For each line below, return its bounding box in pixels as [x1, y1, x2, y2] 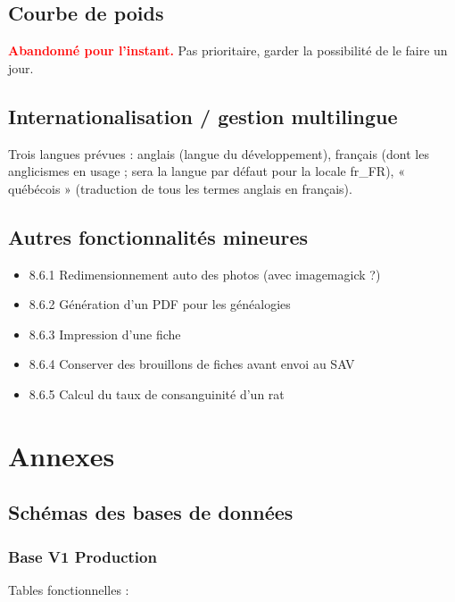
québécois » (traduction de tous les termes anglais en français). [8, 179, 352, 197]
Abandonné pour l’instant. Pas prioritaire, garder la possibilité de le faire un [8, 41, 448, 60]
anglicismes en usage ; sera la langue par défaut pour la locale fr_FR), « [8, 162, 405, 180]
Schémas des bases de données [8, 498, 294, 526]
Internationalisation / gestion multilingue [8, 102, 398, 130]
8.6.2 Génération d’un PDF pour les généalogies [29, 295, 291, 314]
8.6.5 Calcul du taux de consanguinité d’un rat [29, 384, 285, 403]
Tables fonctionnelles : [8, 580, 129, 598]
